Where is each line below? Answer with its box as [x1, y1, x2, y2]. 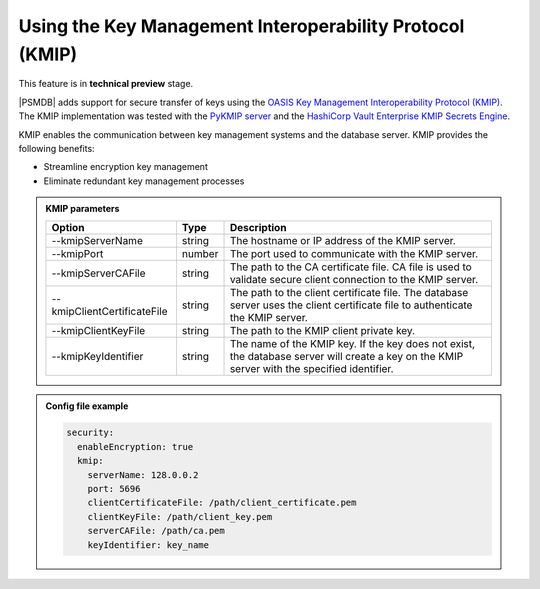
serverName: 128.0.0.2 [87, 469, 199, 480]
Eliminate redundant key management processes [43, 175, 245, 187]
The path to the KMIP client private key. [229, 324, 415, 338]
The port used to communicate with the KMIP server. [229, 247, 479, 261]
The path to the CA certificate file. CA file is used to [229, 260, 472, 274]
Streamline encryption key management [43, 161, 209, 173]
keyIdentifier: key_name [87, 539, 210, 550]
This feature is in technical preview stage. [18, 78, 194, 90]
